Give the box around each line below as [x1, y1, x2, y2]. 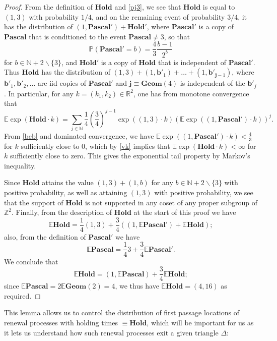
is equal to [202, 2, 235, 12]
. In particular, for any [4, 88, 74, 98]
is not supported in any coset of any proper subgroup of [85, 197, 257, 207]
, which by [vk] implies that [85, 140, 170, 151]
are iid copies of [37, 78, 87, 88]
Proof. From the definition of [4, 2, 93, 12]
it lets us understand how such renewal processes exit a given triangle [4, 327, 219, 337]
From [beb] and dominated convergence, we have [4, 130, 154, 141]
